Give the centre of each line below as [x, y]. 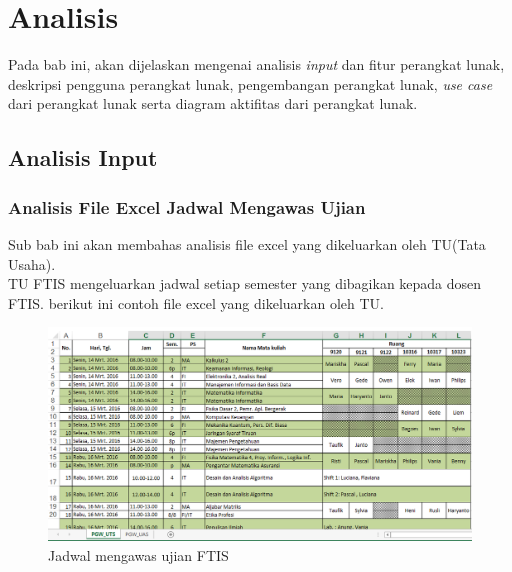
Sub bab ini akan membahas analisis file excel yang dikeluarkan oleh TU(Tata [247, 243]
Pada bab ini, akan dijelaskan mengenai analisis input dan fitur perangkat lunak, [256, 64]
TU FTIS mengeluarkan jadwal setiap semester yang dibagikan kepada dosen [245, 283]
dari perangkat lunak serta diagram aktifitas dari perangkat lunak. [213, 103]
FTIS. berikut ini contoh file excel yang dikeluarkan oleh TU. [196, 302]
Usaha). [32, 263]
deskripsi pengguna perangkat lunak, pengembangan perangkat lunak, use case [250, 83]
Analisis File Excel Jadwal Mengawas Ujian [187, 206]
